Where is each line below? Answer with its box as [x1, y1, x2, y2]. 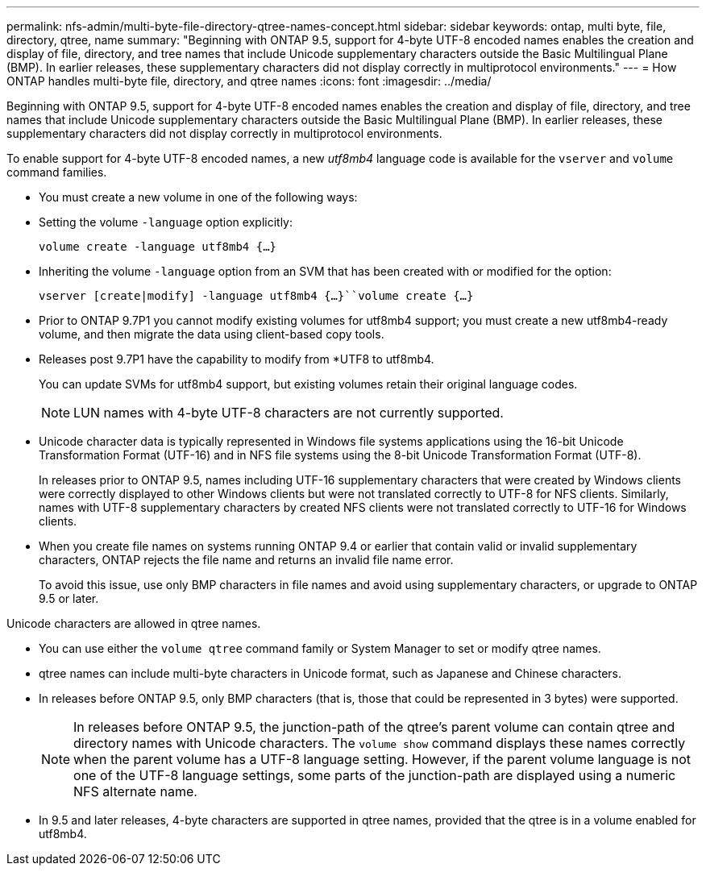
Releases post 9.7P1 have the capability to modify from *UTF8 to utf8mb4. [39, 352, 434, 366]
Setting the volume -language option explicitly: [39, 215, 293, 229]
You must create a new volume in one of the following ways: [39, 190, 358, 204]
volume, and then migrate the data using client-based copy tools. [39, 327, 384, 341]
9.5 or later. [39, 592, 99, 605]
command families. [6, 165, 107, 179]
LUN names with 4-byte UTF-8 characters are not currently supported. [73, 405, 504, 421]
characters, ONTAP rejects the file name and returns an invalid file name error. [39, 553, 454, 567]
